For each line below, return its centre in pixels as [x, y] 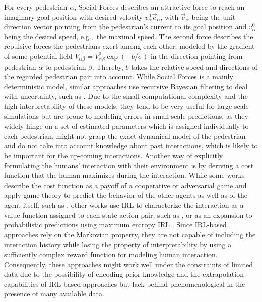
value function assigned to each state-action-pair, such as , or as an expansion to [128, 215]
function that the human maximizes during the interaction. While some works [124, 175]
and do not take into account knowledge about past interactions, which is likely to [131, 145]
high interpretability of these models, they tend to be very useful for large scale [126, 106]
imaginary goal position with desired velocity [74, 16]
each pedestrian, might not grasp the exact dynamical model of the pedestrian [125, 135]
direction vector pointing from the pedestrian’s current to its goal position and [125, 26]
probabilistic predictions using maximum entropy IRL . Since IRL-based [115, 225]
